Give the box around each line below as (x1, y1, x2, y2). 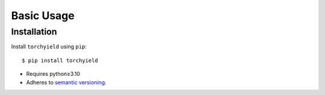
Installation (11, 26, 57, 37)
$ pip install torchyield (22, 57, 99, 64)
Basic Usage (11, 9, 75, 22)
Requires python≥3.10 (26, 71, 81, 78)
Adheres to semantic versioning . (26, 78, 107, 86)
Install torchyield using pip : (11, 43, 87, 50)
